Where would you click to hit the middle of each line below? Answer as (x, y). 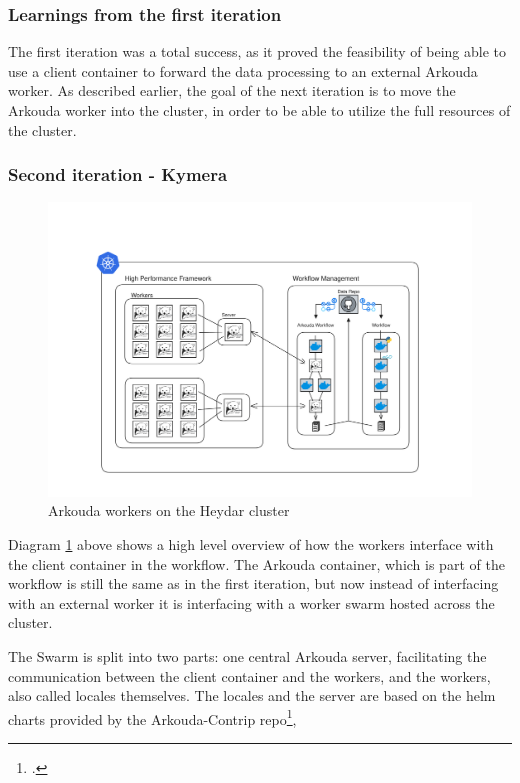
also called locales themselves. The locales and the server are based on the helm (252, 695)
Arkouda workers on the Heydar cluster (169, 510)
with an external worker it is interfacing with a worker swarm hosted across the (251, 602)
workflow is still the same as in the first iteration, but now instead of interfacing (253, 583)
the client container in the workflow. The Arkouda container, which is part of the (256, 563)
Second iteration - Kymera (118, 174)
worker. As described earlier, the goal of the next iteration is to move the (232, 90)
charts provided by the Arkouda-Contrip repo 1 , (152, 717)
